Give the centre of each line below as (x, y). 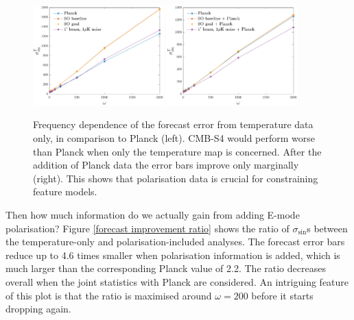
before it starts (282, 295)
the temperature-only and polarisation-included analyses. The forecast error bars (175, 242)
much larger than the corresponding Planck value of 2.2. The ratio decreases (166, 268)
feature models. (65, 192)
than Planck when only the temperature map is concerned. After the (177, 151)
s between (327, 228)
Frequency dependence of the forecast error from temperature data (173, 124)
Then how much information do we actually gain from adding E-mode (153, 215)
